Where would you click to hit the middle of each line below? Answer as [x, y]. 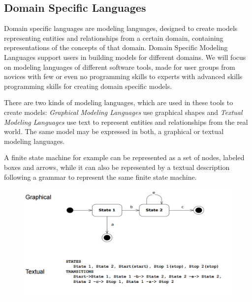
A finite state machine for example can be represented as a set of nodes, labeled [124, 157]
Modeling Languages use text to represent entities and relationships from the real [126, 122]
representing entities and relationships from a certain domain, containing [114, 38]
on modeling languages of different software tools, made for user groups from [120, 67]
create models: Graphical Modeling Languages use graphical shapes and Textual [123, 112]
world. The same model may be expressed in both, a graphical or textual [114, 131]
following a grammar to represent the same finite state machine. [100, 177]
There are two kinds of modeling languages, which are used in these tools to [119, 102]
